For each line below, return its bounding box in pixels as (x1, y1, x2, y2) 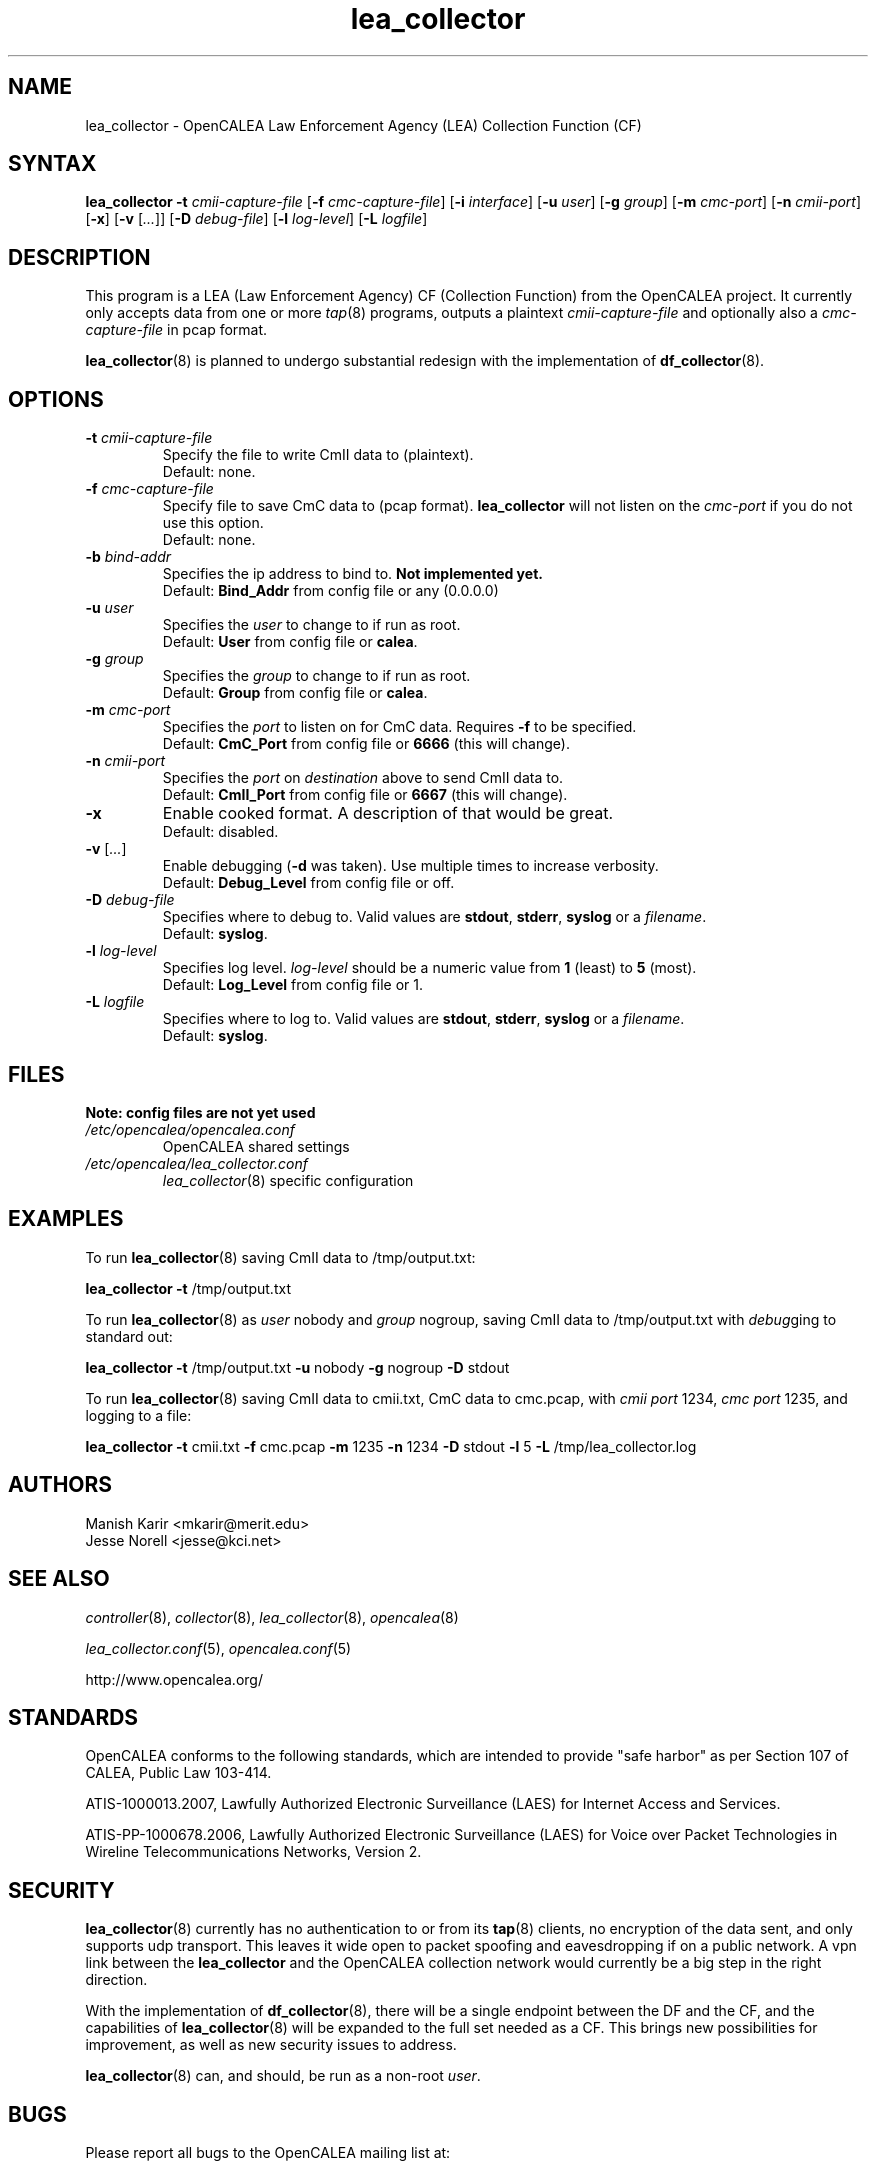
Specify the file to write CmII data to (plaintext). (162, 446, 474, 464)
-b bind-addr (85, 548, 172, 566)
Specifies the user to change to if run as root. (162, 616, 461, 634)
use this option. (162, 514, 264, 532)
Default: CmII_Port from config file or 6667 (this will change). (162, 786, 568, 804)
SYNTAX (8, 151, 97, 177)
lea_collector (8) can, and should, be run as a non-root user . (85, 2067, 481, 2085)
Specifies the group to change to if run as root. (162, 667, 471, 685)
